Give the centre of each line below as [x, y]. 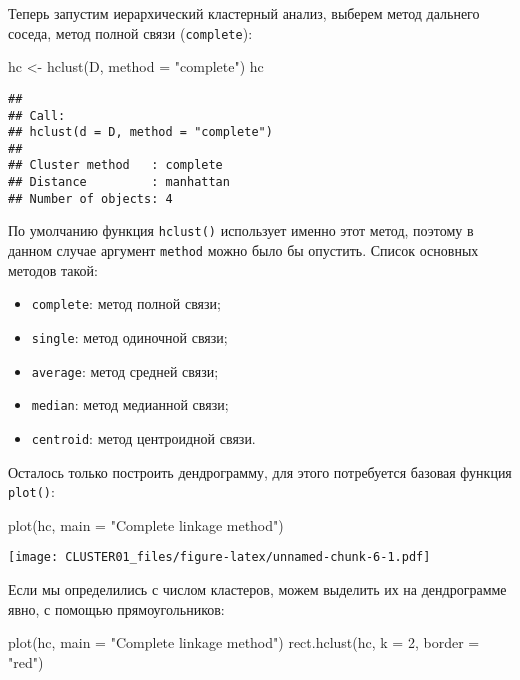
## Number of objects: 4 [90, 198]
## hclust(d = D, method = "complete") [140, 132]
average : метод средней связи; [125, 370]
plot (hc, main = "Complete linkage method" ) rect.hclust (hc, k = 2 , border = [244, 642]
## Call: [37, 115]
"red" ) [26, 661]
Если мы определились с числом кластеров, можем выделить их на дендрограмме [257, 589]
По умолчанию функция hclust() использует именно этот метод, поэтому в [241, 230]
